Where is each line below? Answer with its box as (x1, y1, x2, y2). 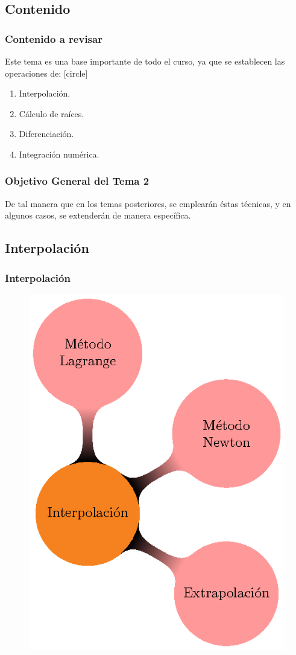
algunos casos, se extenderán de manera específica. (5, 209, 191, 222)
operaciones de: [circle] (5, 66, 88, 79)
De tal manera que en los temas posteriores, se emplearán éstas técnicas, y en (5, 197, 291, 209)
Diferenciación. (19, 127, 74, 140)
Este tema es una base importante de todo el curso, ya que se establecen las (5, 55, 285, 67)
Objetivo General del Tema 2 (5, 173, 150, 188)
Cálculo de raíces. (19, 107, 84, 120)
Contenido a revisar (5, 31, 102, 46)
